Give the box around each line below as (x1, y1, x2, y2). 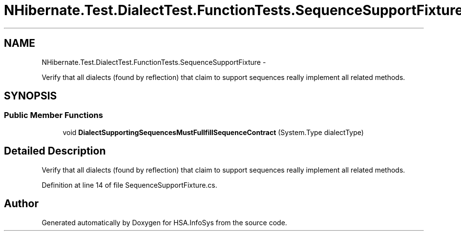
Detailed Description (4, 145, 106, 157)
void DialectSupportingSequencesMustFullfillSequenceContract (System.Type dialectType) (63, 128, 364, 137)
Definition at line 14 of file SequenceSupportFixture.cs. (42, 180, 217, 189)
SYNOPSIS (4, 90, 57, 102)
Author (4, 197, 39, 210)
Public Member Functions (4, 110, 103, 120)
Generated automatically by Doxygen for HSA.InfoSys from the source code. (42, 218, 287, 227)
